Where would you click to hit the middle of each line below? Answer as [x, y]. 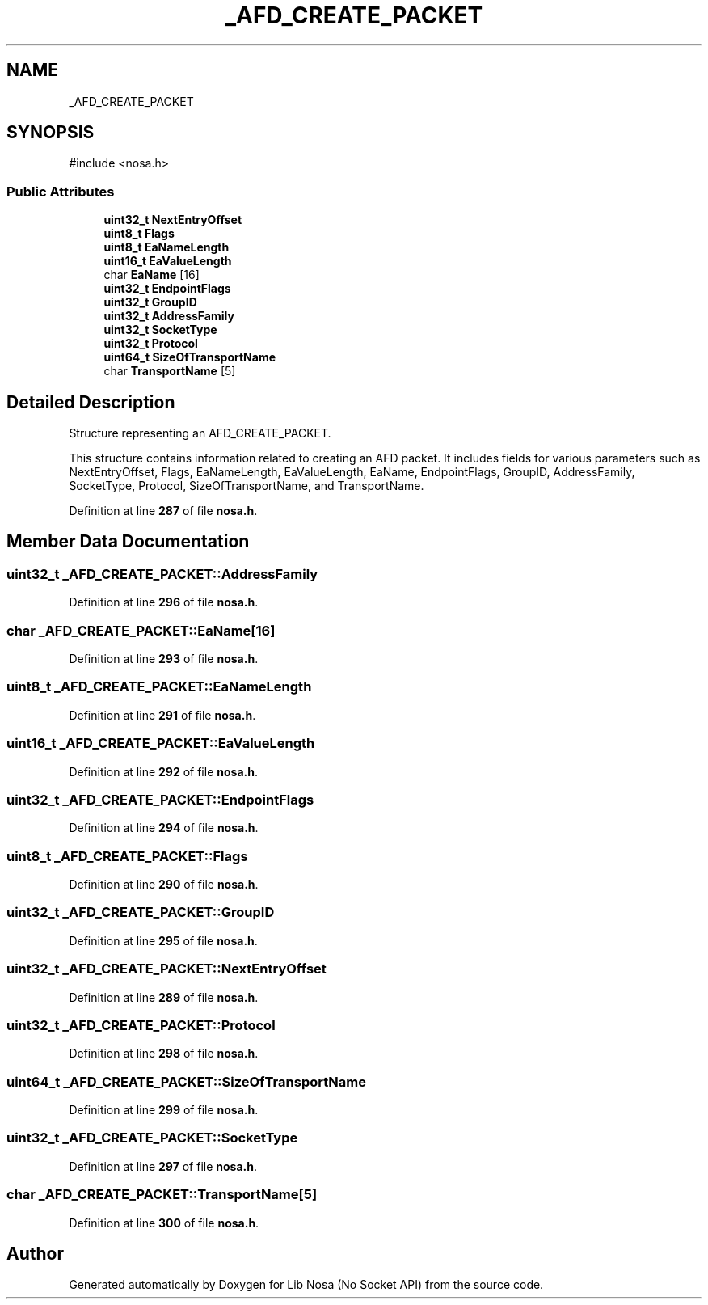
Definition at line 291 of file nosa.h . [162, 715]
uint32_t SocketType [160, 330]
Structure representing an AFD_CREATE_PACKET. [200, 433]
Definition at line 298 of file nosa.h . [164, 1054]
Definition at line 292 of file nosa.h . [163, 771]
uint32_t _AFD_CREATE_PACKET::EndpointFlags [160, 799]
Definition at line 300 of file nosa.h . [164, 1223]
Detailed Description [91, 402]
